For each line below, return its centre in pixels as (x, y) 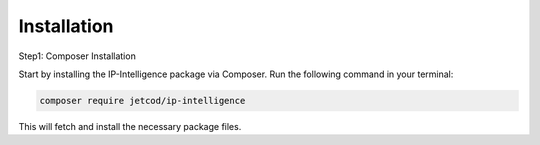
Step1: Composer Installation (77, 56)
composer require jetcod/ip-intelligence (142, 100)
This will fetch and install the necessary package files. (130, 126)
